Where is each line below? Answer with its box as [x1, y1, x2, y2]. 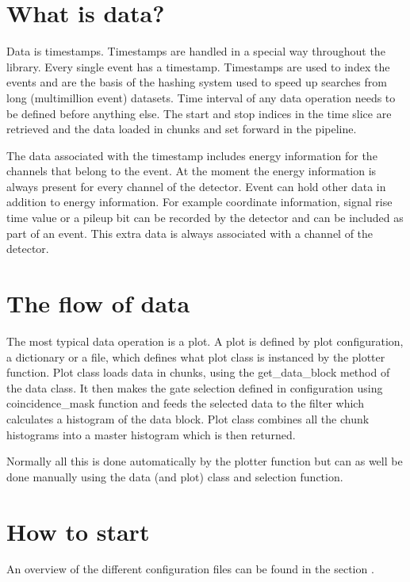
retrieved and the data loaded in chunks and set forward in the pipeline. [6, 121, 357, 137]
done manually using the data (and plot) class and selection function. [6, 468, 343, 484]
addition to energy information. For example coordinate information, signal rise [6, 193, 393, 210]
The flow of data [6, 287, 190, 320]
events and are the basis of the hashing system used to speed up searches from [6, 74, 387, 90]
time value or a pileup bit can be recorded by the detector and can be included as [6, 209, 404, 226]
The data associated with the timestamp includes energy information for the [6, 147, 377, 163]
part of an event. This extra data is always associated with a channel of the [6, 224, 374, 241]
